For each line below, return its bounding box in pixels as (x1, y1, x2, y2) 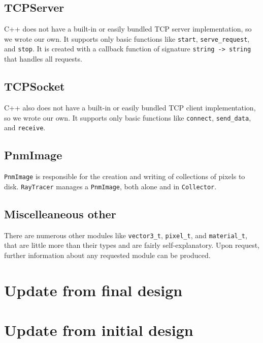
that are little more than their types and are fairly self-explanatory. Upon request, (4, 240, 259, 250)
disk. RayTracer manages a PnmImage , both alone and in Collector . (4, 181, 217, 191)
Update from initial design (4, 319, 193, 340)
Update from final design (4, 279, 183, 300)
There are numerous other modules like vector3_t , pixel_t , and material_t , (4, 230, 247, 240)
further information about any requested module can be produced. (4, 249, 211, 260)
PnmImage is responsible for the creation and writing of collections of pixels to (4, 171, 245, 182)
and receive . (4, 122, 46, 133)
